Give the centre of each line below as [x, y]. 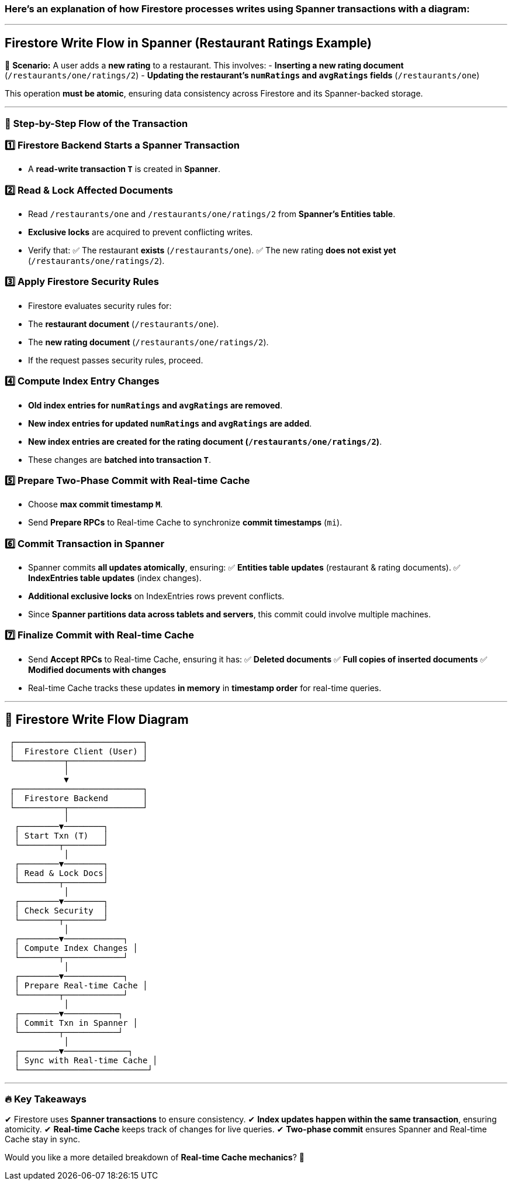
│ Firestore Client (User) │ [79, 751]
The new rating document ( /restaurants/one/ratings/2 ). [148, 342]
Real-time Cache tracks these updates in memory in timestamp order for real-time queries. [205, 688]
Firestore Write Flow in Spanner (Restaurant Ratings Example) [188, 43]
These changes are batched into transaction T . [120, 459]
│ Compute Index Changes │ [76, 948]
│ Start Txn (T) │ [61, 835]
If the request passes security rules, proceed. [116, 360]
